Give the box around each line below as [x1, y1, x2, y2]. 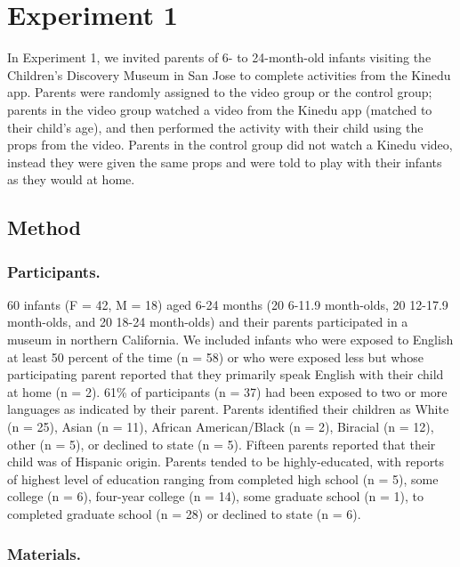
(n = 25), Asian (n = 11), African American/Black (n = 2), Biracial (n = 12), [7, 417, 434, 436]
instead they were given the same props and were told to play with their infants [7, 152, 442, 171]
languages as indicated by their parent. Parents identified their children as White [7, 400, 449, 418]
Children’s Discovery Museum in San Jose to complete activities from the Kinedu [7, 65, 451, 84]
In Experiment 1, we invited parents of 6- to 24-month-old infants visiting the [7, 48, 432, 67]
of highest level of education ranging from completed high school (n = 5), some [7, 469, 439, 488]
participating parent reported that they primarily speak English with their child [7, 365, 444, 384]
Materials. [7, 542, 81, 564]
